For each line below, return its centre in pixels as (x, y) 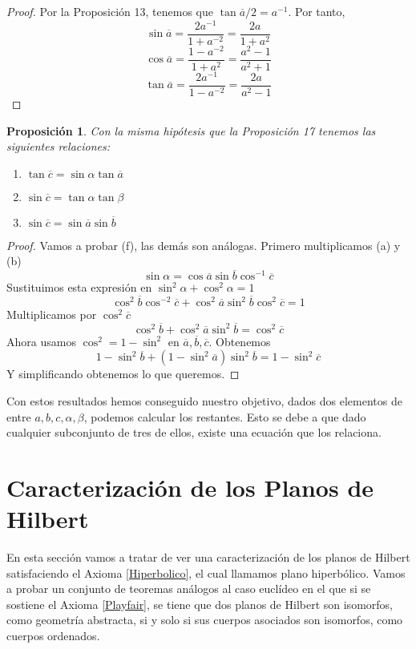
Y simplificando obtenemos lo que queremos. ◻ (123, 374)
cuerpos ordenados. (53, 636)
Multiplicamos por (52, 314)
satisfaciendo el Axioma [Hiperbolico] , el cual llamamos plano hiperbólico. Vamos (206, 572)
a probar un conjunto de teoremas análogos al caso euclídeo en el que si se (189, 589)
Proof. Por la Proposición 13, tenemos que (110, 11)
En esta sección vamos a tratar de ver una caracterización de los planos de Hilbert (208, 557)
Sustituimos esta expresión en (79, 287)
